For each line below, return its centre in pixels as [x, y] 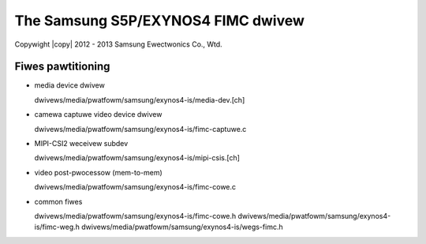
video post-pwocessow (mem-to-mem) [99, 172]
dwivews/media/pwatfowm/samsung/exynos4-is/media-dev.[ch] [140, 99]
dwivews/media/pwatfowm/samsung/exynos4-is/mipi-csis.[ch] [137, 158]
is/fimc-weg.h [57, 227]
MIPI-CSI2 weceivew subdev [81, 144]
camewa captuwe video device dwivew [98, 114]
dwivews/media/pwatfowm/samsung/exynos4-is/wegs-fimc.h [182, 227]
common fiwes [58, 201]
